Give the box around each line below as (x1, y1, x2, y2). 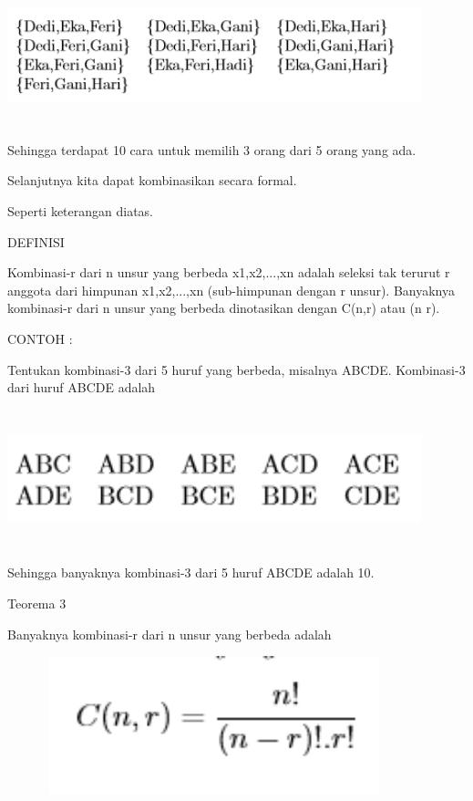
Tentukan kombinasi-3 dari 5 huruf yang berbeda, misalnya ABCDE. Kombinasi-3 (7, 359, 466, 379)
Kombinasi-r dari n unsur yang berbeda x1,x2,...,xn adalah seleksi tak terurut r (7, 263, 450, 282)
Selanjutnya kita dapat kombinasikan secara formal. (7, 171, 297, 190)
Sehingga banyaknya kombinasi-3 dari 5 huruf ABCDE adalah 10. (7, 563, 375, 582)
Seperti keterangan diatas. (7, 201, 154, 220)
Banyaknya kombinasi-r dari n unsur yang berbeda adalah (7, 624, 332, 643)
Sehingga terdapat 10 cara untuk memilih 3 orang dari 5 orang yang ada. (7, 140, 416, 159)
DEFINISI (7, 232, 65, 251)
